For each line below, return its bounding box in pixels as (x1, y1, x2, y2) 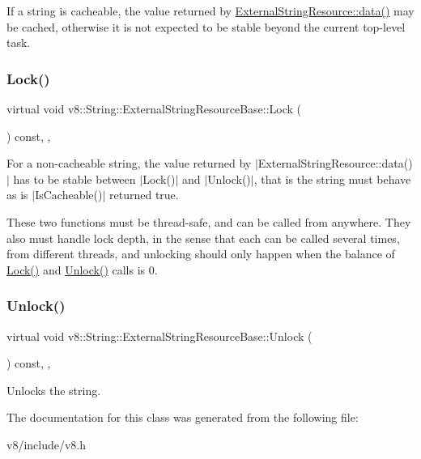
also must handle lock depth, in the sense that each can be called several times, (6, 229, 400, 246)
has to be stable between (13, 170, 136, 187)
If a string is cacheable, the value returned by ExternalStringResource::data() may (6, 2, 415, 19)
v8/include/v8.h (6, 436, 87, 453)
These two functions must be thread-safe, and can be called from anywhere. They (6, 213, 411, 230)
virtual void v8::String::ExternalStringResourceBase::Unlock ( (6, 327, 313, 344)
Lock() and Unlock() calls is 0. (6, 261, 158, 278)
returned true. (109, 186, 179, 203)
